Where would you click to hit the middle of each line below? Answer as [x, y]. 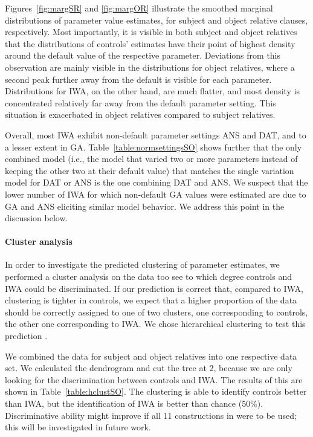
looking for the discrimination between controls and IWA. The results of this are [154, 379]
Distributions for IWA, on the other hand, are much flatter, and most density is [153, 91]
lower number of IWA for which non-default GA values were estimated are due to [156, 194]
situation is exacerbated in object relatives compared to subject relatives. [140, 115]
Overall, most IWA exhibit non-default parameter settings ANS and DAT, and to [156, 134]
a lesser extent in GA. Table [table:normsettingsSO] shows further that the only [153, 147]
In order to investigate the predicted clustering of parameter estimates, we [142, 264]
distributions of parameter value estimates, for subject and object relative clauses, [156, 20]
